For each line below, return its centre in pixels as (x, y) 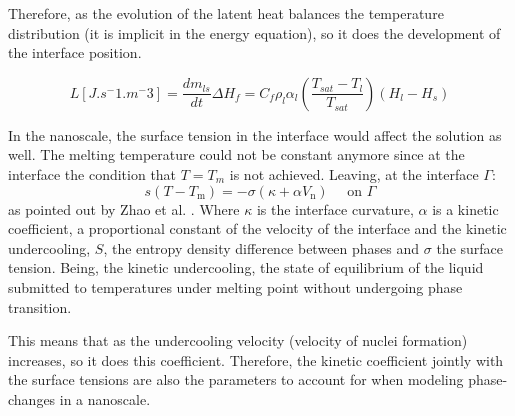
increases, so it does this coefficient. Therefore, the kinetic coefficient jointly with (256, 359)
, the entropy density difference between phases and (261, 247)
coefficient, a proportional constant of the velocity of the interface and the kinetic (257, 228)
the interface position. (75, 52)
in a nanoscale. (105, 398)
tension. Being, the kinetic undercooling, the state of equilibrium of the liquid (246, 267)
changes (32, 398)
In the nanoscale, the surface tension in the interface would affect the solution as (255, 134)
